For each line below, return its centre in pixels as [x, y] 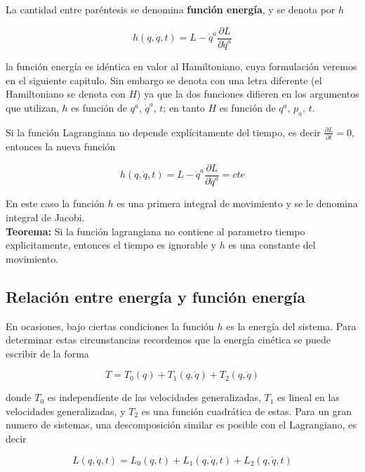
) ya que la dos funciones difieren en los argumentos [248, 94]
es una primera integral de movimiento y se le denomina [237, 203]
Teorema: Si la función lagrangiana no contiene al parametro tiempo [155, 231]
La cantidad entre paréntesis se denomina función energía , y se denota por [171, 9]
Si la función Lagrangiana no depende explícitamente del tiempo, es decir [163, 132]
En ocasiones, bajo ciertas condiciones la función [110, 326]
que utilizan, [32, 107]
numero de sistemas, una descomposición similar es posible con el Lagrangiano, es [181, 425]
